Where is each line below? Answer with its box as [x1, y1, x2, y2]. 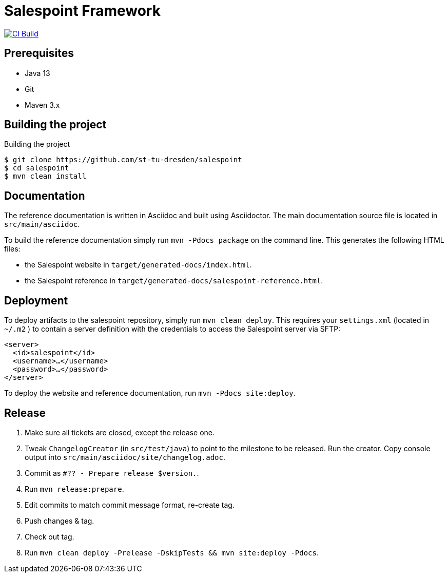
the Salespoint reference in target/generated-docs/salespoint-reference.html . [25, 276, 323, 285]
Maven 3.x [25, 100, 60, 109]
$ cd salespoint [4, 164, 69, 172]
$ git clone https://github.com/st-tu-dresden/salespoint [4, 156, 242, 164]
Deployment [4, 294, 68, 307]
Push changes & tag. [25, 516, 94, 525]
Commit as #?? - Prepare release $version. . [25, 468, 199, 477]
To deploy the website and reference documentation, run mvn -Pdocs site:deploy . [4, 389, 296, 398]
